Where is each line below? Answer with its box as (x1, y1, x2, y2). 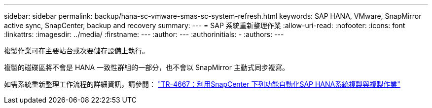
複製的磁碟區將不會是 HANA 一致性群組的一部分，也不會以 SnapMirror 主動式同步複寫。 (4, 63, 289, 72)
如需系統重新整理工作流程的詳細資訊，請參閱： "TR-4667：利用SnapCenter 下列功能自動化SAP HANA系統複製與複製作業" (4, 80, 400, 88)
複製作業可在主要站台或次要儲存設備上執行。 (4, 46, 149, 55)
